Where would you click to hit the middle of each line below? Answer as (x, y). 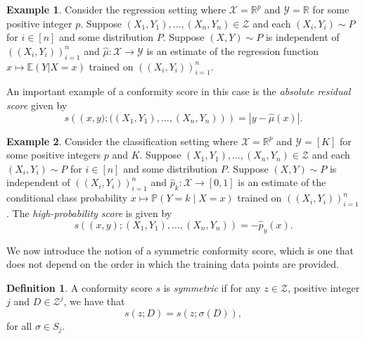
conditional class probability (67, 198)
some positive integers (54, 155)
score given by (37, 105)
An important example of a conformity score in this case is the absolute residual (179, 91)
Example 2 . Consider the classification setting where (122, 141)
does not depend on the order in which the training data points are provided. (173, 264)
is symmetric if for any (212, 287)
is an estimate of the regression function (233, 50)
